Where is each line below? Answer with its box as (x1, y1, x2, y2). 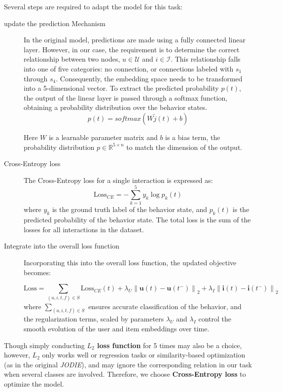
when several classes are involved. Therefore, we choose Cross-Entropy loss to (4, 369, 246, 379)
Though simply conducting (4, 340, 85, 350)
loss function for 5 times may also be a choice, (97, 340, 242, 350)
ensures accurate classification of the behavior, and (88, 301, 242, 311)
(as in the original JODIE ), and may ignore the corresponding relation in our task (4, 359, 252, 369)
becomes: (24, 267, 51, 277)
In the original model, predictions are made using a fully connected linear (24, 35, 246, 45)
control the (198, 314, 232, 324)
